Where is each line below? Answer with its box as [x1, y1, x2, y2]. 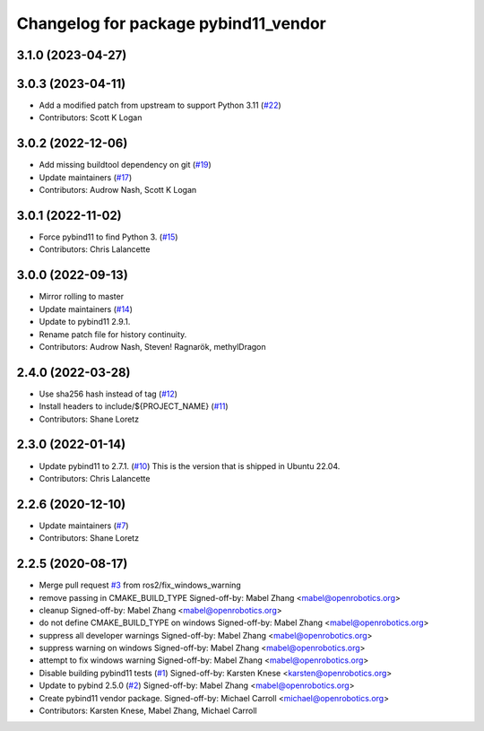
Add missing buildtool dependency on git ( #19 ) [39, 160, 212, 170]
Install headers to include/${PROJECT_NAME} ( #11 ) [39, 401, 229, 412]
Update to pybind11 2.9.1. [39, 317, 131, 327]
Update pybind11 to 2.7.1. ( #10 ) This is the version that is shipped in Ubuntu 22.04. [39, 460, 341, 471]
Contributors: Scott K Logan [39, 112, 143, 123]
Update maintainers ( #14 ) [39, 303, 134, 314]
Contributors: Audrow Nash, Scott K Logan [39, 185, 197, 196]
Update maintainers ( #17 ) [39, 171, 133, 183]
